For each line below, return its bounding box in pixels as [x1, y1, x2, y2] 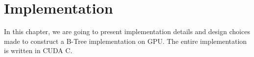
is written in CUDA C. [4, 45, 72, 56]
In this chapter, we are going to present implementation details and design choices [4, 26, 250, 37]
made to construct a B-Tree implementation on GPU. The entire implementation [4, 36, 247, 46]
